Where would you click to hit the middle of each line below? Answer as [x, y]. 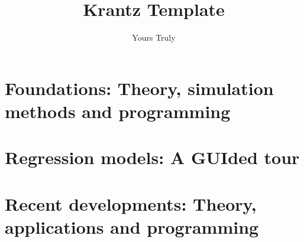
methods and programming [118, 111]
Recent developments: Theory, [131, 203]
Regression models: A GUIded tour [152, 157]
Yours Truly [154, 37]
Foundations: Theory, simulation [139, 88]
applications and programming [132, 226]
